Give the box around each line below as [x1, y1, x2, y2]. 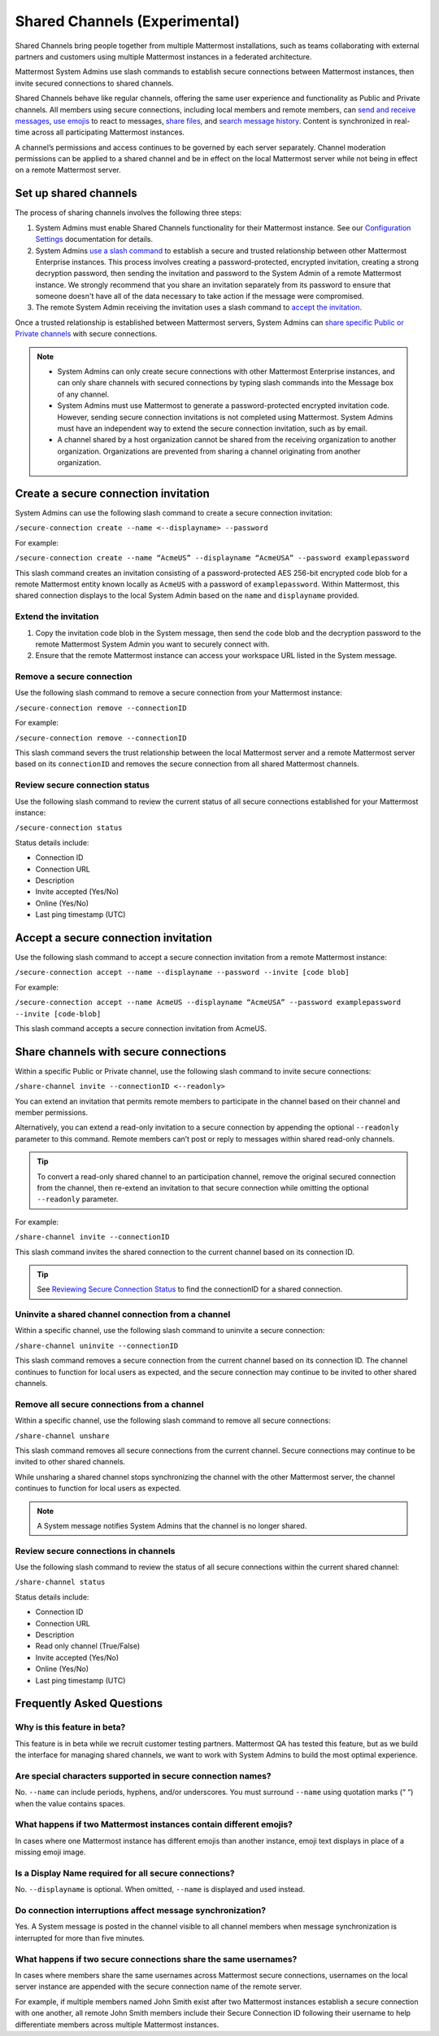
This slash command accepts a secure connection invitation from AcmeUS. [15, 1023, 267, 1033]
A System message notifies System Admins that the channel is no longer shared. [37, 1520, 307, 1530]
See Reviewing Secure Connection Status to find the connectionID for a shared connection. [37, 1284, 343, 1294]
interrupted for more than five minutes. [15, 1933, 146, 1942]
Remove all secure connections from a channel [15, 1398, 204, 1410]
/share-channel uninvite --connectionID [15, 1341, 179, 1350]
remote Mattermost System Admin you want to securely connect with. [35, 639, 270, 649]
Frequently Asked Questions [15, 1696, 163, 1710]
